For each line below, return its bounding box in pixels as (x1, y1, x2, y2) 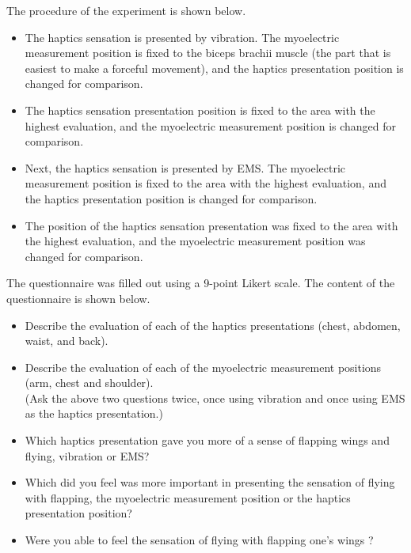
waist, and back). (25, 332, 108, 349)
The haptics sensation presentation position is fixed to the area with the (25, 101, 375, 118)
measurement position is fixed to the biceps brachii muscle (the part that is (25, 44, 391, 61)
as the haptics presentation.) (25, 405, 163, 422)
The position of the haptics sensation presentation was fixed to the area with (25, 217, 398, 233)
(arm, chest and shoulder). (25, 374, 154, 391)
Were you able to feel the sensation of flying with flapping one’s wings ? (25, 532, 374, 548)
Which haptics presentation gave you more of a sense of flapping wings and (25, 432, 390, 449)
